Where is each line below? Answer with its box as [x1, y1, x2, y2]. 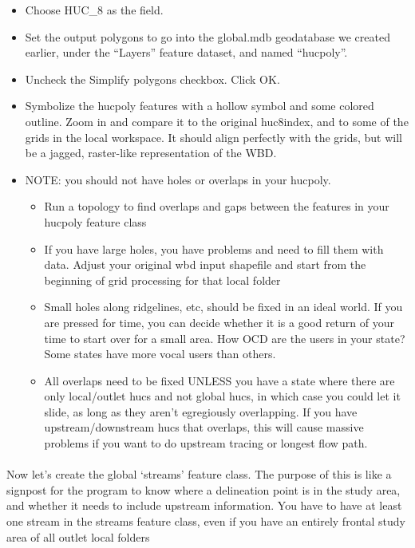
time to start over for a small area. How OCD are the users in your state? [44, 329, 405, 346]
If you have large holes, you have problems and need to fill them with [44, 240, 384, 257]
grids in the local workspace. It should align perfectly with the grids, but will [25, 128, 403, 145]
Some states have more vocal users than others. [44, 345, 276, 362]
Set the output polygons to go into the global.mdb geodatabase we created [25, 28, 390, 45]
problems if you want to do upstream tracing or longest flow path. [44, 435, 368, 451]
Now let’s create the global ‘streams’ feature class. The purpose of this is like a [6, 466, 392, 483]
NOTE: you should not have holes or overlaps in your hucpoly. [25, 171, 331, 187]
